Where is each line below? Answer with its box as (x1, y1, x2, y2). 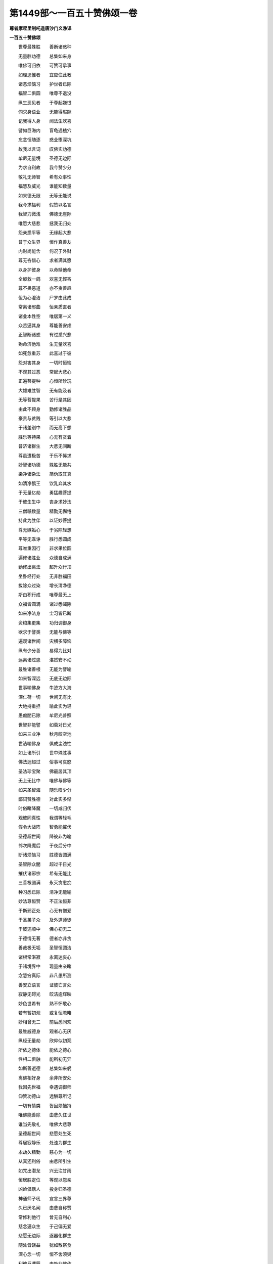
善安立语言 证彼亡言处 (18, 981, 72, 988)
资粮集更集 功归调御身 (18, 619, 72, 625)
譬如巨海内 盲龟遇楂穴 (18, 127, 72, 133)
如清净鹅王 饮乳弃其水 (18, 480, 72, 486)
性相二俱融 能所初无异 (18, 1056, 72, 1062)
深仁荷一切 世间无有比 (18, 694, 72, 700)
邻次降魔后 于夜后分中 (18, 842, 72, 848)
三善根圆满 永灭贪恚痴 (18, 880, 72, 886)
